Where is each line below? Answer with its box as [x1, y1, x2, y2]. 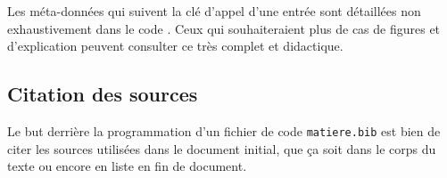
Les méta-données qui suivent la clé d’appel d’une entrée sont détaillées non [7, 2, 421, 20]
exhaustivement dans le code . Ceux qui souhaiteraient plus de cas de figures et [7, 19, 441, 37]
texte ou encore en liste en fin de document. [7, 157, 247, 175]
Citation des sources [7, 80, 198, 108]
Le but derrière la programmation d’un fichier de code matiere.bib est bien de [7, 121, 441, 140]
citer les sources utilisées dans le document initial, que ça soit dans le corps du [7, 139, 436, 158]
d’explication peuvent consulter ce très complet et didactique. [7, 36, 344, 55]
